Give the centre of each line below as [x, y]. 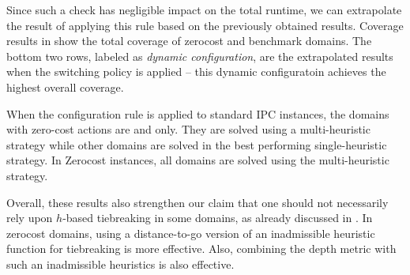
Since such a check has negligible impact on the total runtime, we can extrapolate [204, 9]
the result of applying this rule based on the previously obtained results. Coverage [205, 25]
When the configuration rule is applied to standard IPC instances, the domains [198, 113]
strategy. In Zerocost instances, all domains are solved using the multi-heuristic [198, 160]
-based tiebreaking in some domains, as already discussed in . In [218, 218]
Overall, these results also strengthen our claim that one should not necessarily [197, 202]
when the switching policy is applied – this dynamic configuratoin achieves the [196, 72]
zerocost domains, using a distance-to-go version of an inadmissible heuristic [191, 233]
